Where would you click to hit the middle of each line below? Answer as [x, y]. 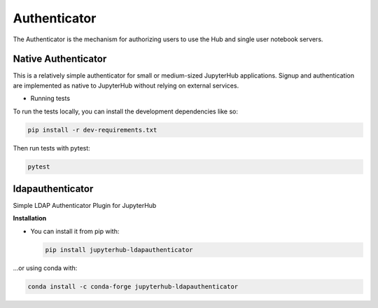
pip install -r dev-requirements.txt [92, 130]
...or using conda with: [45, 268]
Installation [30, 218]
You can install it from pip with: [75, 231]
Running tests [50, 99]
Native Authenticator [60, 59]
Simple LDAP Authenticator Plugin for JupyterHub [85, 206]
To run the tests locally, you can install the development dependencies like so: [125, 111]
